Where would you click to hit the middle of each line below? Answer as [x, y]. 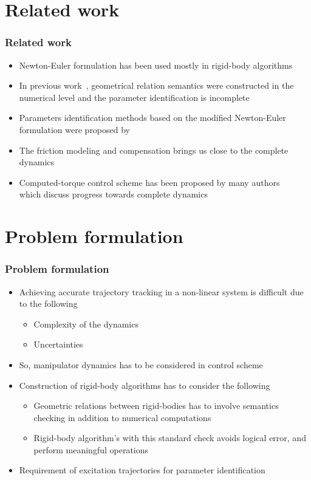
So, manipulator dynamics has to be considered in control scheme [141, 364]
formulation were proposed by [75, 129]
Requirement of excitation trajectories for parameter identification [142, 470]
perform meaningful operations [91, 449]
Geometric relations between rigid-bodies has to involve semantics [156, 406]
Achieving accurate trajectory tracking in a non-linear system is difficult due [161, 291]
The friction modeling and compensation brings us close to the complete [154, 150]
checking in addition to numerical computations [122, 417]
